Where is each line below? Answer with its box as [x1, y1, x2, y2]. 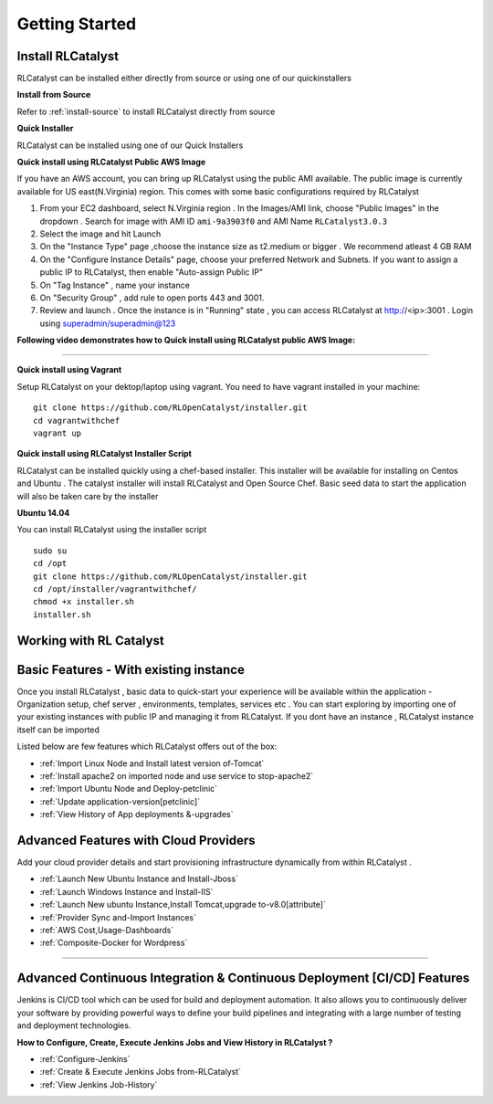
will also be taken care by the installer [16, 490, 159, 501]
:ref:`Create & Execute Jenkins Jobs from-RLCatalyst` [39, 1067, 242, 1078]
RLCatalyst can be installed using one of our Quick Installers [16, 140, 244, 151]
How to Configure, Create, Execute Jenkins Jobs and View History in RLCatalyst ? [16, 1036, 333, 1047]
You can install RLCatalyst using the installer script [16, 524, 207, 535]
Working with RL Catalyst [16, 633, 164, 648]
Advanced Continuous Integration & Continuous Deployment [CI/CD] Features [16, 971, 470, 986]
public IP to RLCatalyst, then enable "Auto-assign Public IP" [39, 267, 264, 278]
